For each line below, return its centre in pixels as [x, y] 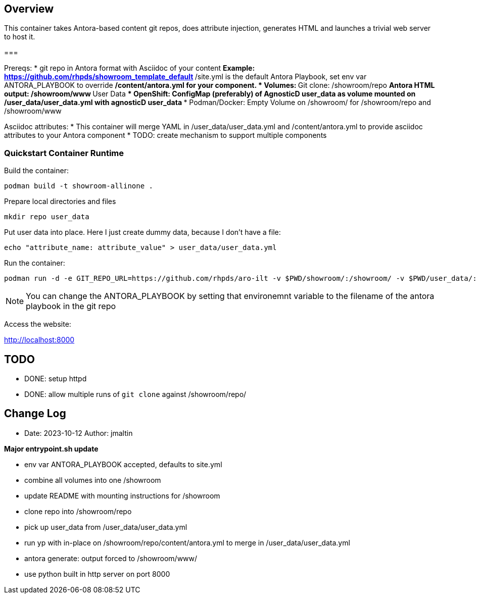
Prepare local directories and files [60, 202]
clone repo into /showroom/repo [78, 511]
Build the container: [36, 171]
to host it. [20, 37]
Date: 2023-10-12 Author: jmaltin [79, 433]
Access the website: [38, 324]
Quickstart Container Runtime [64, 153]
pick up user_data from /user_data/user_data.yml [106, 527]
